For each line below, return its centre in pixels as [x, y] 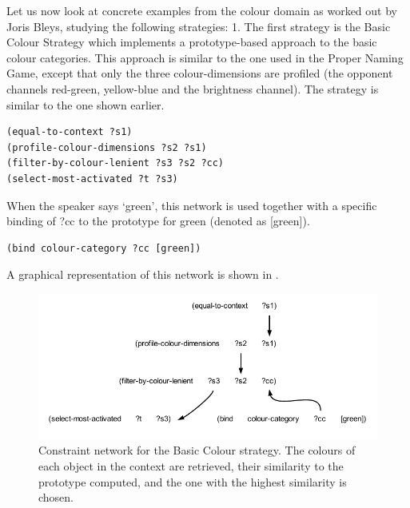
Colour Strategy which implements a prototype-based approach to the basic [192, 42]
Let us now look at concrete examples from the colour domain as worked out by [202, 10]
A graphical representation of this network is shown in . [143, 274]
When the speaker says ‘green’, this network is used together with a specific [192, 205]
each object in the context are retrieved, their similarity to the [191, 465]
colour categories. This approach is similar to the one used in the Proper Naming [205, 57]
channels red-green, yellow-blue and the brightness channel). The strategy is [193, 88]
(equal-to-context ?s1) [70, 132]
